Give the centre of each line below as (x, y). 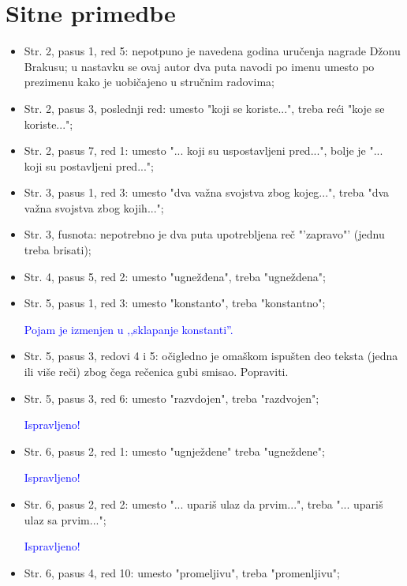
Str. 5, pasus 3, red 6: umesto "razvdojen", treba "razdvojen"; (172, 398)
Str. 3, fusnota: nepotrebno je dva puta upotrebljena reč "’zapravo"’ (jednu (204, 234)
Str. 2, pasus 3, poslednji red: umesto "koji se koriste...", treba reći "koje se (204, 108)
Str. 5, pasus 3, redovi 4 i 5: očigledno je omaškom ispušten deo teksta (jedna (211, 356)
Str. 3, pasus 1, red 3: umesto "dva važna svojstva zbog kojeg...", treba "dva (207, 192)
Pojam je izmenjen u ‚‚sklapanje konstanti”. (129, 329)
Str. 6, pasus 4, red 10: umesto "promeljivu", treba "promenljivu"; (182, 572)
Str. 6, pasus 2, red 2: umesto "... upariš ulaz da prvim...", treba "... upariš (203, 504)
